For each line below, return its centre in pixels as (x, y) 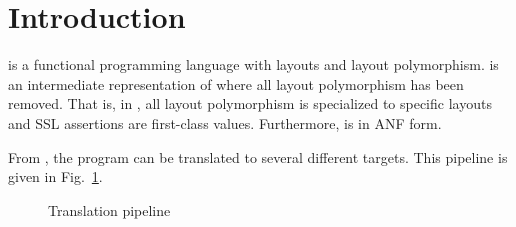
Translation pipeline (109, 209)
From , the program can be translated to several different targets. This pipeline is (258, 156)
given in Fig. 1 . (55, 176)
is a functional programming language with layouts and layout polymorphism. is (253, 64)
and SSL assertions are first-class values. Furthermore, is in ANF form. (225, 122)
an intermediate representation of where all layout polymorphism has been (236, 83)
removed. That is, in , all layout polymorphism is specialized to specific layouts (250, 103)
